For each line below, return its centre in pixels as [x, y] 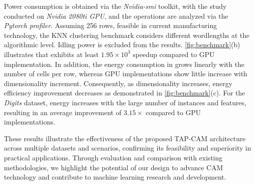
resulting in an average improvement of [63, 112]
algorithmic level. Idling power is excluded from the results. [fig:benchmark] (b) [122, 45]
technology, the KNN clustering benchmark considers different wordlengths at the [127, 35]
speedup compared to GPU [174, 54]
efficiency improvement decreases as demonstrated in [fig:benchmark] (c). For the [125, 93]
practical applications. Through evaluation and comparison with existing [113, 157]
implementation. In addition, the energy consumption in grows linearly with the [124, 64]
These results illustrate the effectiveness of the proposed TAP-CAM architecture [125, 138]
